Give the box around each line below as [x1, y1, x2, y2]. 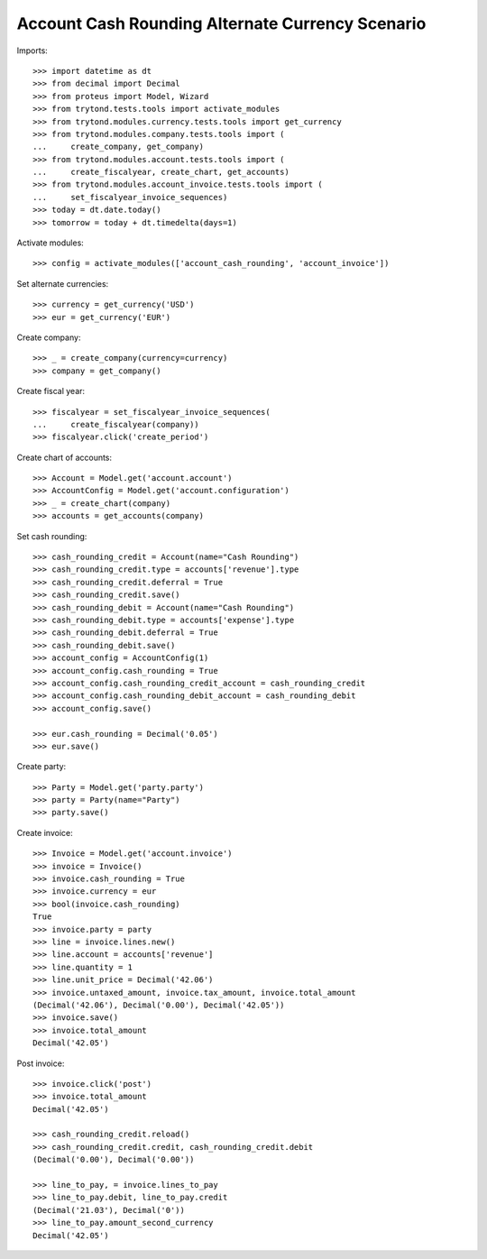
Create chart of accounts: [16, 452, 113, 463]
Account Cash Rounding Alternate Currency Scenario [16, 14, 427, 33]
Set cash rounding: [16, 530, 87, 541]
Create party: [16, 761, 67, 772]
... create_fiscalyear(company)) [32, 419, 200, 429]
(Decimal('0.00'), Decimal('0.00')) [32, 1154, 195, 1165]
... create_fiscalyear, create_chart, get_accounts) [32, 167, 290, 178]
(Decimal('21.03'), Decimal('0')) [32, 1205, 185, 1215]
